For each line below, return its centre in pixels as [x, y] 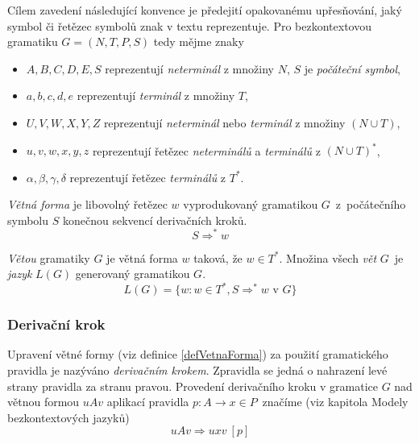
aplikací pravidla [148, 402]
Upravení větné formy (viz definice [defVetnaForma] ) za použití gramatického [198, 354]
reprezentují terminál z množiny [156, 95]
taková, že [218, 257]
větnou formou [44, 402]
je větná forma [142, 257]
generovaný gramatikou [133, 274]
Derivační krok [56, 324]
